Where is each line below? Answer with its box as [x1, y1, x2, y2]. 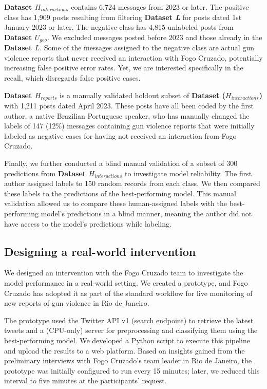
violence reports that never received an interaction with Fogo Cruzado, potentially [4, 52, 263, 63]
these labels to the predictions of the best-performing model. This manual [4, 188, 237, 198]
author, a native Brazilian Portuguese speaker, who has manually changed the [4, 110, 250, 121]
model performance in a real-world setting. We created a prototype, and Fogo [4, 277, 248, 288]
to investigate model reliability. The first [124, 168, 252, 178]
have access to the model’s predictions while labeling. [4, 218, 171, 229]
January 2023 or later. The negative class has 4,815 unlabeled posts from [4, 22, 234, 32]
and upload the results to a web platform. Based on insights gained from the [4, 345, 245, 356]
